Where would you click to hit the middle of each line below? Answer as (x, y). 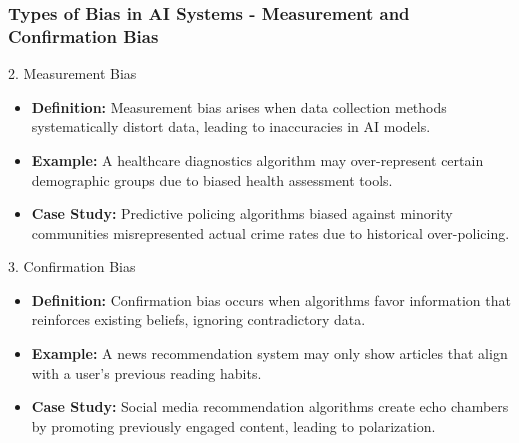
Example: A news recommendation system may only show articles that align (269, 353)
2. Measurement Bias (72, 73)
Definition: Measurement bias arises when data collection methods (239, 106)
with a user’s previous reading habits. (146, 372)
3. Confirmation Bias (72, 266)
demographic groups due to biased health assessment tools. (212, 179)
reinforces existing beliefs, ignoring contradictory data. (198, 319)
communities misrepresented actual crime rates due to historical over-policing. (270, 232)
